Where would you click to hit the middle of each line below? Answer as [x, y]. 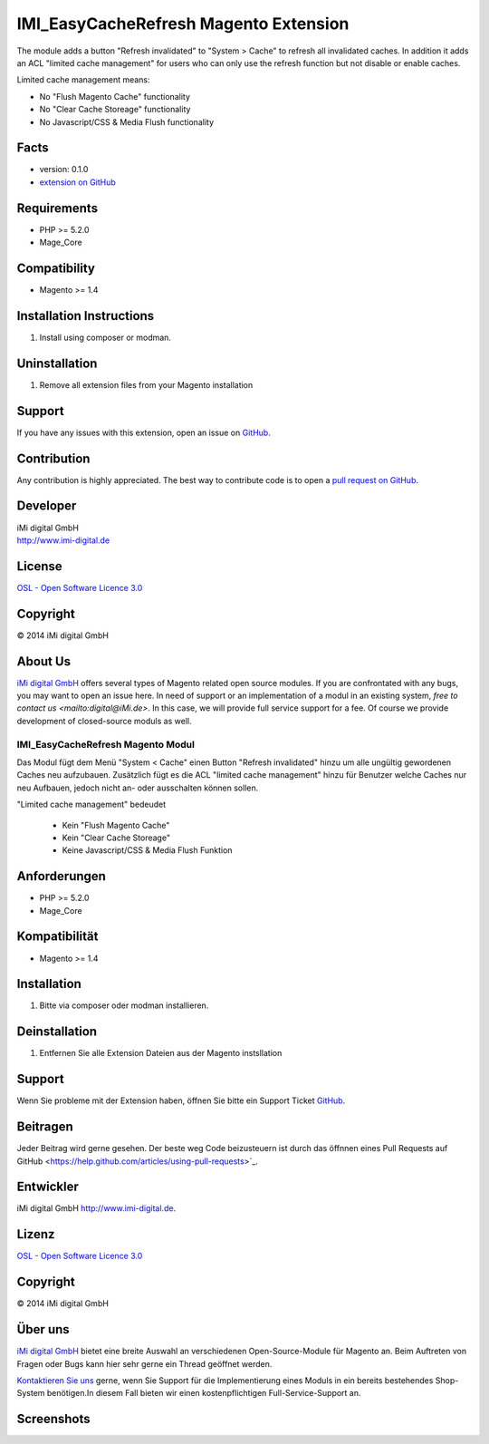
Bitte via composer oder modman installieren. [124, 1005]
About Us [44, 661]
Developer [47, 506]
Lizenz [36, 1234]
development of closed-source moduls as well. [104, 721]
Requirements [58, 208]
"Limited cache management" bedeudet [91, 804]
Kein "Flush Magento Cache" [116, 825]
